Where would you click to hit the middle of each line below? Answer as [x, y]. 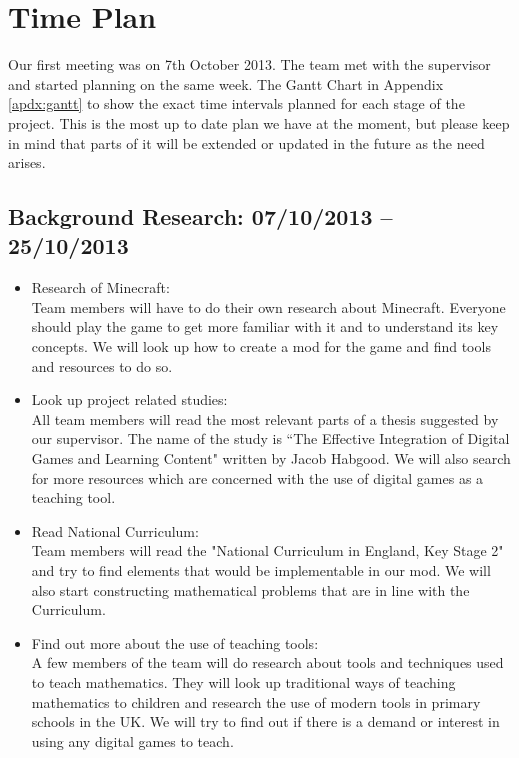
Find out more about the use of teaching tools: [175, 642]
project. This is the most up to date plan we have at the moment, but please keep [259, 122]
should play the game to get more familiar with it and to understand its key [265, 326]
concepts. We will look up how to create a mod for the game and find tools [261, 346]
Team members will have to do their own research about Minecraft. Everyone [268, 306]
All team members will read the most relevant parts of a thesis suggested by [265, 418]
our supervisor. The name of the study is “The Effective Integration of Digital [270, 438]
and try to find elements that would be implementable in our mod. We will [261, 570]
